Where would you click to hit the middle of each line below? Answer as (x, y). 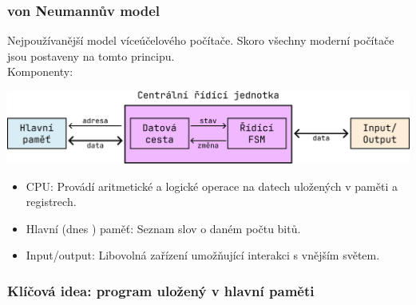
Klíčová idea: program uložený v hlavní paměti (161, 290)
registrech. (51, 202)
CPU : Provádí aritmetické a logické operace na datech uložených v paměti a (212, 186)
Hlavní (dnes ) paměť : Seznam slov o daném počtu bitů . (163, 228)
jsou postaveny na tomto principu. (91, 55)
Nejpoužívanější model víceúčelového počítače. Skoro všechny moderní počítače (201, 40)
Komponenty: (40, 71)
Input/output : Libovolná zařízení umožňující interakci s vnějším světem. (203, 255)
